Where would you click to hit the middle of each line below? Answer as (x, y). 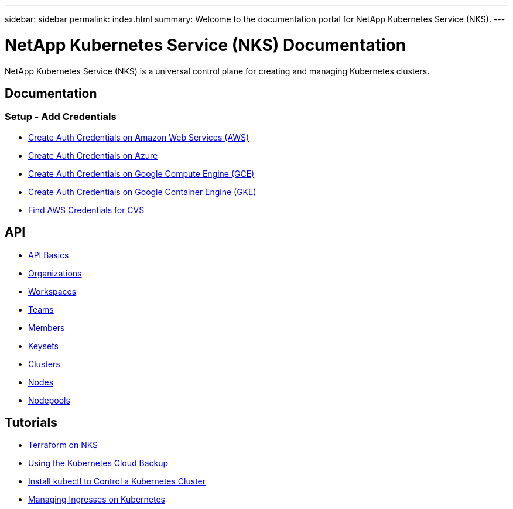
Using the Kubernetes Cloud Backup (98, 463)
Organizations (55, 273)
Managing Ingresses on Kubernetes (97, 500)
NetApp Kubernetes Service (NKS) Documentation (206, 45)
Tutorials (31, 422)
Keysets (43, 346)
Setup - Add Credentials (61, 117)
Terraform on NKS (63, 445)
